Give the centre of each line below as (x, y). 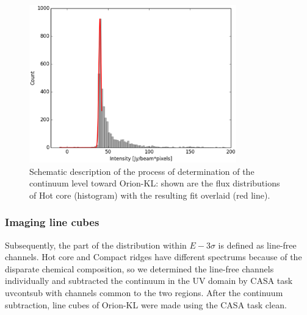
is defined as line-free (257, 245)
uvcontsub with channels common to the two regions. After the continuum (144, 292)
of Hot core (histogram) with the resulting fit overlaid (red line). (150, 195)
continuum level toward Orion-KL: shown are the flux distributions (155, 183)
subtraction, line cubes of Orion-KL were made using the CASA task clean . (146, 304)
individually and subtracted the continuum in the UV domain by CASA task (149, 281)
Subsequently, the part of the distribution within (96, 245)
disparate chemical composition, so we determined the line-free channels (139, 268)
